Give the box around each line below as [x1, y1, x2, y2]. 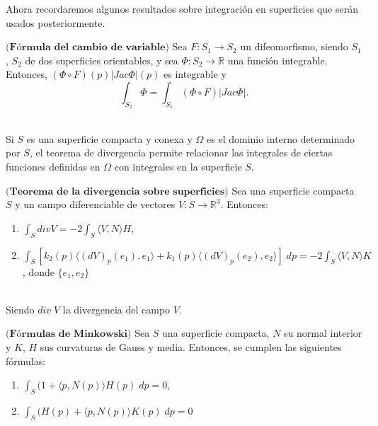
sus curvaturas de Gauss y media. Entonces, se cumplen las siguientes [40, 339, 342, 354]
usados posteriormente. [6, 15, 105, 30]
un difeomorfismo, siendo [240, 39, 348, 54]
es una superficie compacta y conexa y [26, 131, 193, 146]
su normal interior [284, 326, 362, 340]
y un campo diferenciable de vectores [15, 197, 176, 212]
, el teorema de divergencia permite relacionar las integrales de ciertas [29, 145, 333, 160]
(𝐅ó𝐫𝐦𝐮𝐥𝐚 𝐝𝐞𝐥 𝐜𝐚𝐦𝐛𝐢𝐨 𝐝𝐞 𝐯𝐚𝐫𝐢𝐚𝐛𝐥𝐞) [6, 42, 169, 53]
